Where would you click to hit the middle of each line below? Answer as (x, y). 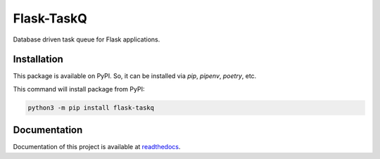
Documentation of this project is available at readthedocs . (97, 147)
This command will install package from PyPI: (79, 89)
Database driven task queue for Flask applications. (87, 39)
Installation (38, 59)
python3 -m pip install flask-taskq (91, 108)
